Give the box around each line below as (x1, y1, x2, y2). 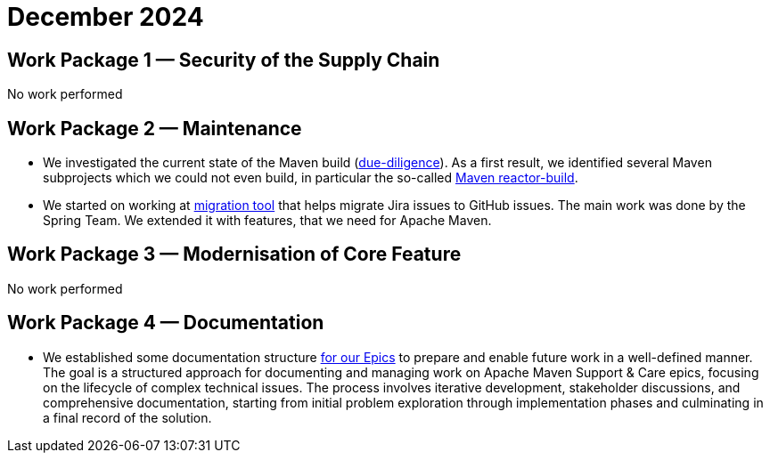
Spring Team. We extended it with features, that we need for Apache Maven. (43, 213, 492, 229)
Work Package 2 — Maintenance (7, 117, 302, 140)
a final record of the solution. (43, 409, 212, 425)
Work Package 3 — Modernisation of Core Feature (7, 243, 462, 266)
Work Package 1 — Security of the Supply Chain (7, 48, 440, 71)
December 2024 (7, 2, 204, 32)
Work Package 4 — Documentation (7, 311, 324, 335)
